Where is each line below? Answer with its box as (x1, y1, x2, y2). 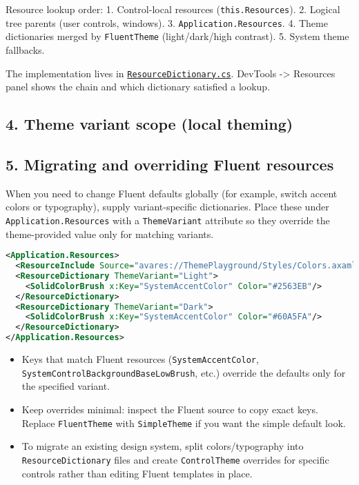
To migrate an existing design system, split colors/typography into (21, 439, 304, 453)
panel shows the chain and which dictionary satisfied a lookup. (6, 79, 271, 94)
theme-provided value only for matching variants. (6, 226, 214, 241)
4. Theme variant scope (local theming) (6, 113, 293, 135)
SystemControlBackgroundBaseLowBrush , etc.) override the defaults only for (21, 365, 346, 379)
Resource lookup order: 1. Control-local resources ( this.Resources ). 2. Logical (6, 2, 340, 16)
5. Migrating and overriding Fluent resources (6, 153, 334, 175)
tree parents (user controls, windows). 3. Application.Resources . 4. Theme (6, 15, 328, 30)
